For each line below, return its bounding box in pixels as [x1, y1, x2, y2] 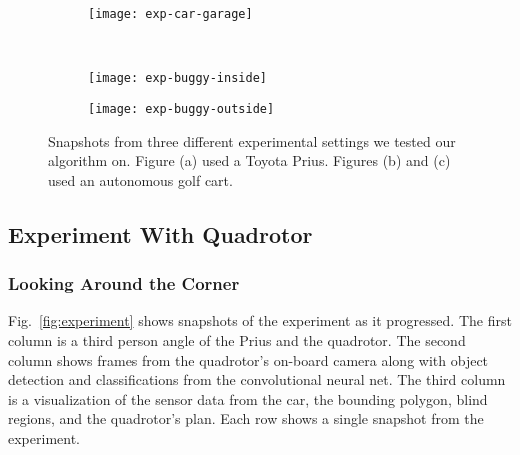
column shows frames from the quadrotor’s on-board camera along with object [8, 349, 489, 370]
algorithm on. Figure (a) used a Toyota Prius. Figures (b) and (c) [48, 150, 451, 171]
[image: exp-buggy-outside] [88, 101, 275, 116]
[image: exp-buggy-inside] [88, 71, 267, 86]
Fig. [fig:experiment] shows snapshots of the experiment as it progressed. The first [8, 310, 512, 331]
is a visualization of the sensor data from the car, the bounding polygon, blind [8, 388, 488, 409]
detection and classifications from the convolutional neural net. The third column [8, 369, 506, 390]
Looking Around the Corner [8, 271, 240, 296]
